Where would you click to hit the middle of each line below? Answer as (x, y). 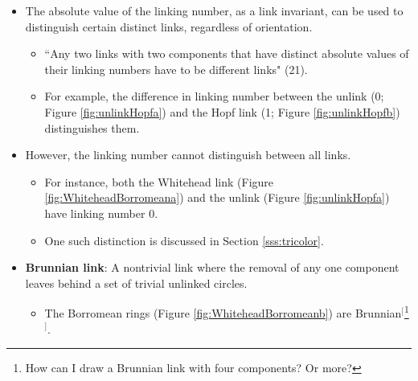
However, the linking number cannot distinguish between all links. (188, 155)
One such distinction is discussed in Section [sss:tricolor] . (184, 240)
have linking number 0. (101, 213)
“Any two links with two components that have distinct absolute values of (227, 53)
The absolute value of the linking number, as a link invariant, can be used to (214, 10)
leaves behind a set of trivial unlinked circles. (136, 283)
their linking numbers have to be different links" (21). (176, 69)
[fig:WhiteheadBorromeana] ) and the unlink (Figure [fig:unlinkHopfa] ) (217, 197)
